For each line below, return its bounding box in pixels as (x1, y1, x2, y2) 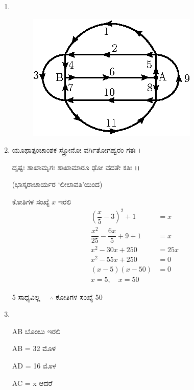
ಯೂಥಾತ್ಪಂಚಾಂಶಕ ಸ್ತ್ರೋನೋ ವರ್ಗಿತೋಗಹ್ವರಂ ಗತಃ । (12, 145, 141, 155)
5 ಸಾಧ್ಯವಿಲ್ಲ (12, 291, 40, 302)
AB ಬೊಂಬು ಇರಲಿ (12, 325, 61, 336)
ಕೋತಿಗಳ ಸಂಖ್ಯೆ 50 (56, 291, 103, 302)
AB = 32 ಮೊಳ (12, 343, 56, 354)
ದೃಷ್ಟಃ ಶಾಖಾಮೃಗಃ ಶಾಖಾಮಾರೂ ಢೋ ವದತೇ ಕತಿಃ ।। (12, 161, 140, 172)
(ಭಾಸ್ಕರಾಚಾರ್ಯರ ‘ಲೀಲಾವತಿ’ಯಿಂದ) (12, 179, 103, 190)
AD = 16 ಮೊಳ (12, 360, 56, 371)
